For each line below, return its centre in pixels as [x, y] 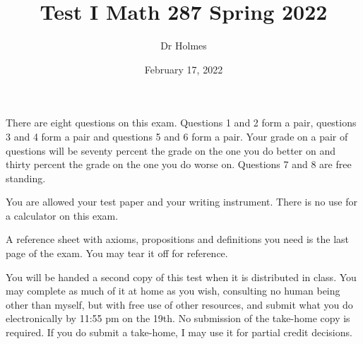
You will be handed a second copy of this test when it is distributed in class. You [181, 277]
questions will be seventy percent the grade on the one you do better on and [171, 150]
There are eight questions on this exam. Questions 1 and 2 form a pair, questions [181, 123]
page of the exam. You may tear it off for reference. [117, 253]
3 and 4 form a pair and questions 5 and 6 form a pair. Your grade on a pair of [177, 136]
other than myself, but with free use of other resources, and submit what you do [179, 304]
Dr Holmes [184, 46]
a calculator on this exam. [62, 215]
